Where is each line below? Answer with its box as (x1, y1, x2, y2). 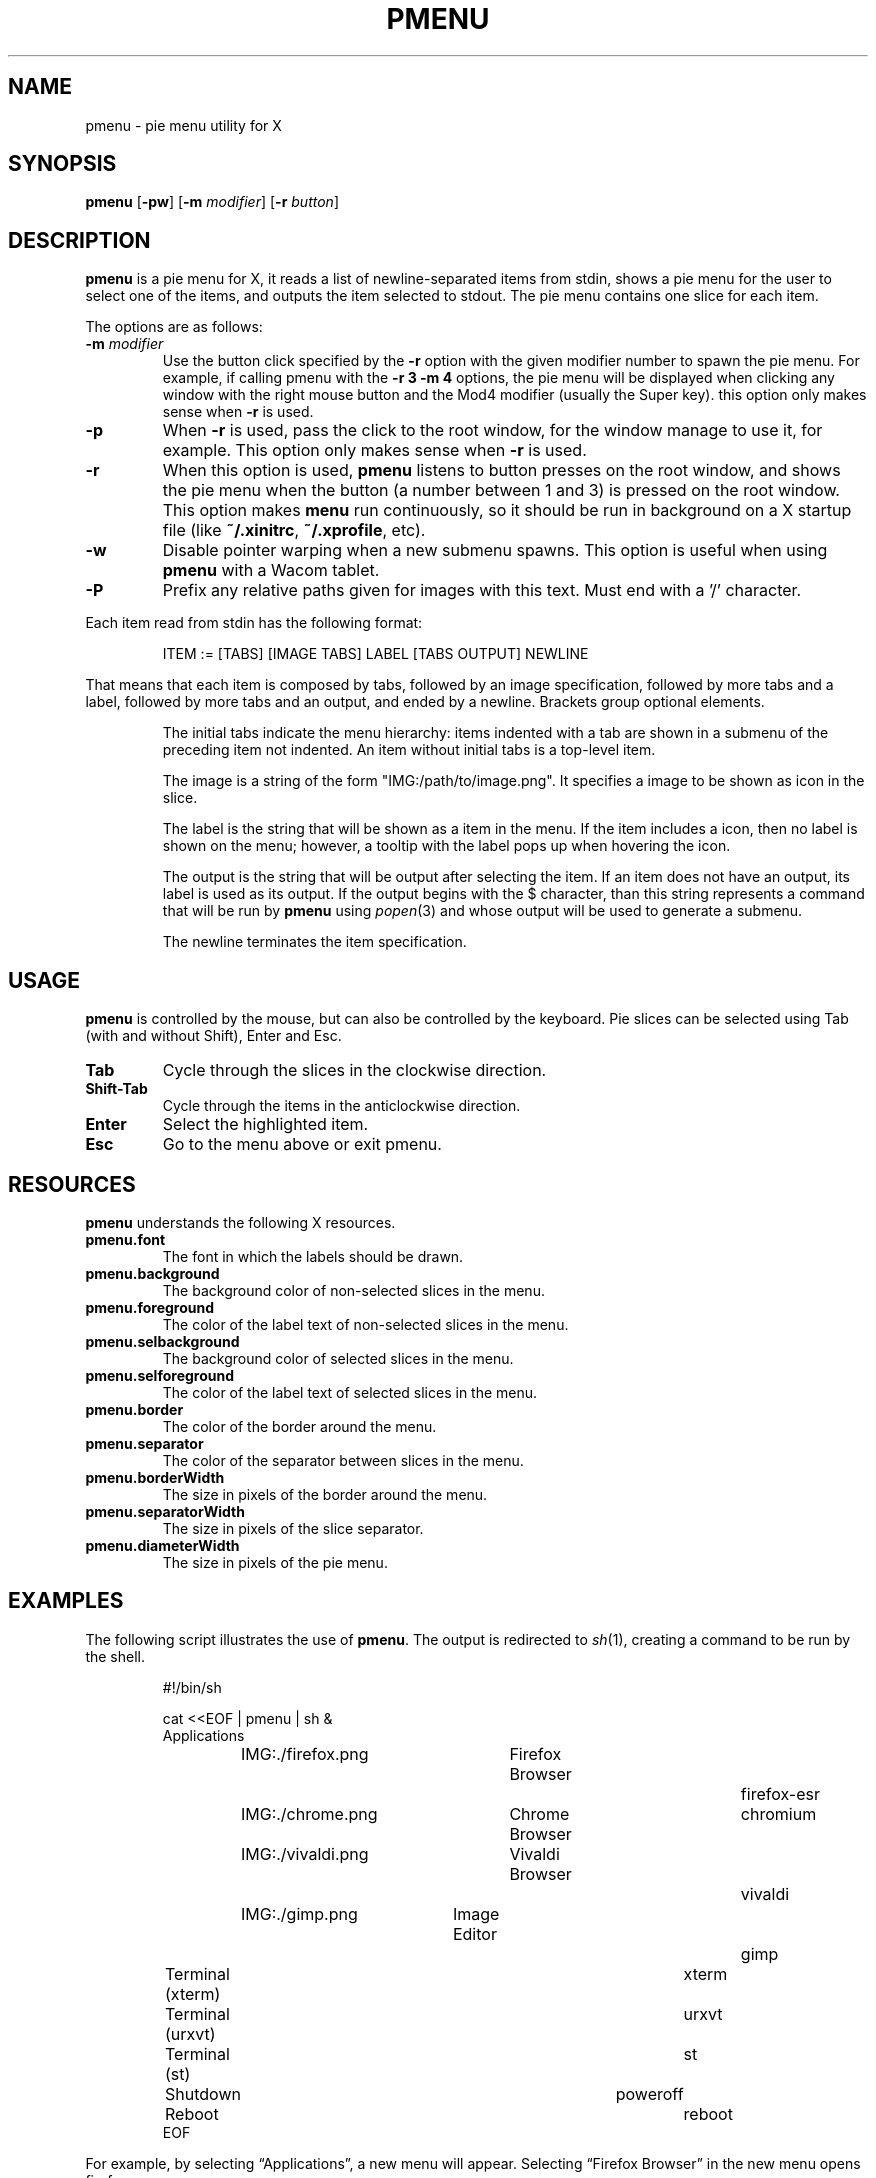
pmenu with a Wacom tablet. (162, 560, 380, 581)
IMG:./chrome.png (240, 1803, 378, 1824)
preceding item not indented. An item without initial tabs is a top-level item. (162, 741, 656, 759)
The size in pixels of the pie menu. (162, 1553, 388, 1571)
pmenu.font (85, 1230, 166, 1248)
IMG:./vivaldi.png (240, 1843, 369, 1864)
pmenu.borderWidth (85, 1468, 225, 1486)
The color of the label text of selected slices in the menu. (162, 1383, 538, 1401)
